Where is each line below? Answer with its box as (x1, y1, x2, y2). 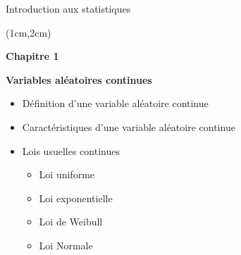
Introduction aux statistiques (6, 1, 131, 15)
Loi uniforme (39, 167, 95, 182)
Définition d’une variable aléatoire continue (22, 96, 209, 111)
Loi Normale (39, 237, 93, 252)
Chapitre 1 (6, 49, 59, 63)
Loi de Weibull (39, 214, 103, 229)
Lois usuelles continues (22, 143, 120, 158)
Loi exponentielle (39, 190, 113, 205)
